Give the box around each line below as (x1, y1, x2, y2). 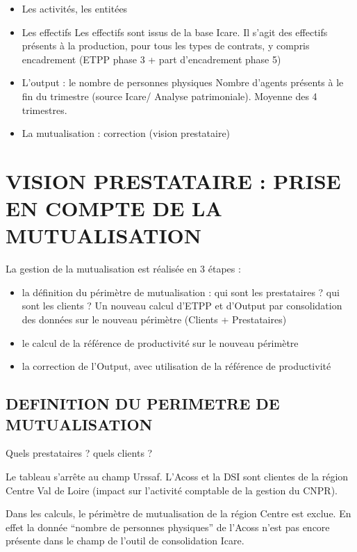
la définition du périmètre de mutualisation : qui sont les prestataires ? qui (22, 284, 340, 299)
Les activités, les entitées (22, 1, 128, 15)
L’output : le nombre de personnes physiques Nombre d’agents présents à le (22, 75, 344, 90)
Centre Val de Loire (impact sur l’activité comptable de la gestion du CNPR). (6, 482, 338, 497)
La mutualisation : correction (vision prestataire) (22, 126, 231, 140)
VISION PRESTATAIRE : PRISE (6, 166, 341, 195)
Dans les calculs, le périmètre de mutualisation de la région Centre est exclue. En (6, 506, 351, 521)
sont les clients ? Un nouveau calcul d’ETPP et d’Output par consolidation (22, 298, 342, 313)
